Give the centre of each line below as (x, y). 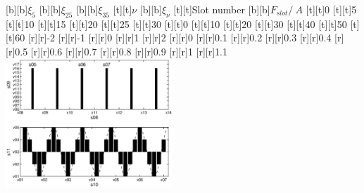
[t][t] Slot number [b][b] (222, 9)
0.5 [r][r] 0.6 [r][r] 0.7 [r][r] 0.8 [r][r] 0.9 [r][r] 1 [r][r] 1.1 (121, 51)
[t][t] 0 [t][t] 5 (331, 9)
